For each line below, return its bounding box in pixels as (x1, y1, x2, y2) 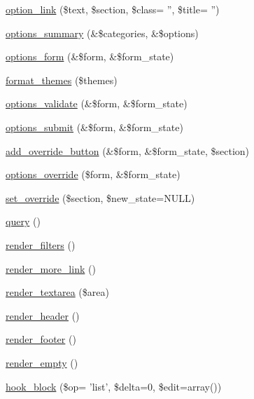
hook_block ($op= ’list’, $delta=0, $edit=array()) (6, 379, 222, 393)
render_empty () (6, 355, 78, 370)
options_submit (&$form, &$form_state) (6, 119, 183, 134)
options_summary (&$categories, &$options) (6, 25, 199, 40)
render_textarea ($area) (6, 285, 109, 299)
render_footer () (6, 332, 76, 346)
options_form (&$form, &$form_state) (6, 49, 174, 64)
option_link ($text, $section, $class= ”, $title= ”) (6, 2, 220, 16)
